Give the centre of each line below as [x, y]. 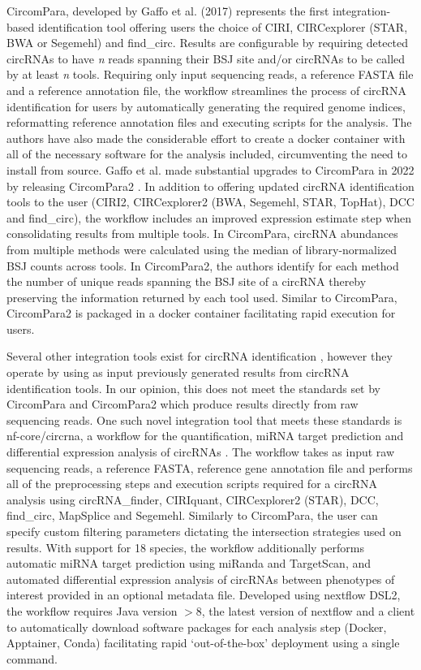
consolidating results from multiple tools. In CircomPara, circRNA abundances [202, 233]
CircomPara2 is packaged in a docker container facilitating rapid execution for [201, 313]
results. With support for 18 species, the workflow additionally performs [185, 547]
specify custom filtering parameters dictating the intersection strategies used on [204, 531]
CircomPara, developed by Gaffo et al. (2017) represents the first [168, 11]
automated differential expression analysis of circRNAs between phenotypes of [201, 579]
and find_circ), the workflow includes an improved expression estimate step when [209, 217]
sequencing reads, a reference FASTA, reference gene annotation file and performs [210, 467]
